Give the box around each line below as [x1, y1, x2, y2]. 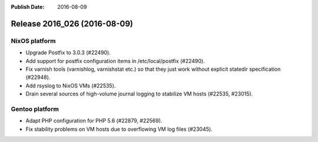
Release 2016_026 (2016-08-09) [11, 18, 134, 29]
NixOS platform [11, 37, 56, 45]
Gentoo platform [11, 105, 59, 113]
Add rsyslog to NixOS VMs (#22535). [25, 82, 116, 89]
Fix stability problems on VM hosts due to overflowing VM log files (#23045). [25, 126, 213, 133]
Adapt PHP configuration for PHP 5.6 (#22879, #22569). [25, 117, 163, 124]
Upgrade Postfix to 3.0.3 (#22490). [25, 49, 111, 56]
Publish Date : [11, 4, 45, 10]
